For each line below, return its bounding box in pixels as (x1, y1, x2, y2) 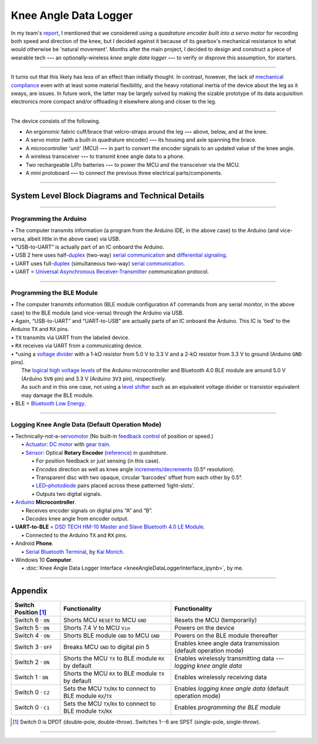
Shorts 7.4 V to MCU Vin (63, 624, 131, 632)
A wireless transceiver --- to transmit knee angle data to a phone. (25, 153, 185, 160)
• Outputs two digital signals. (31, 490, 102, 497)
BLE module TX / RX (63, 707, 112, 715)
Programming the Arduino (11, 214, 87, 223)
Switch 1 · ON (14, 673, 48, 682)
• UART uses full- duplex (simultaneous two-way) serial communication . (11, 260, 185, 267)
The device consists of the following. (11, 117, 101, 124)
